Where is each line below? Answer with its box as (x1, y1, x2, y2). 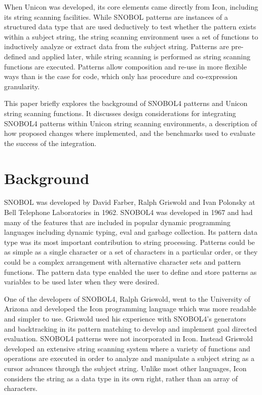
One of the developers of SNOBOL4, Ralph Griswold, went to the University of (4, 293, 250, 304)
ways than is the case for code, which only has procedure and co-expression (4, 71, 238, 82)
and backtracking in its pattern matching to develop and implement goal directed (4, 323, 257, 334)
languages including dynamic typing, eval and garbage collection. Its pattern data (4, 227, 257, 237)
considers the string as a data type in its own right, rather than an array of (4, 373, 238, 383)
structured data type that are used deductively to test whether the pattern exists (4, 21, 256, 32)
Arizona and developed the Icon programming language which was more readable (4, 303, 256, 314)
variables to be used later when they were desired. (4, 276, 160, 287)
